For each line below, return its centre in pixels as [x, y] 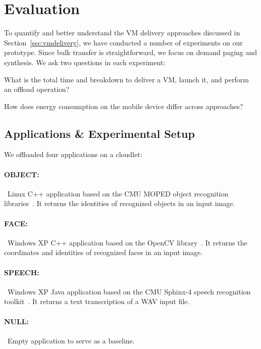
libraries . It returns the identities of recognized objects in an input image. [120, 203]
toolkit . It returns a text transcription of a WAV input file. [97, 301]
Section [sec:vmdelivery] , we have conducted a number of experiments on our [123, 42]
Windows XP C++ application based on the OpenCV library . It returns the [127, 242]
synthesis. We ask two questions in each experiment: [85, 62]
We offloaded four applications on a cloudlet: [73, 154]
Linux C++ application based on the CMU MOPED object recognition [118, 193]
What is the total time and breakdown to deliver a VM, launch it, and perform [126, 79]
